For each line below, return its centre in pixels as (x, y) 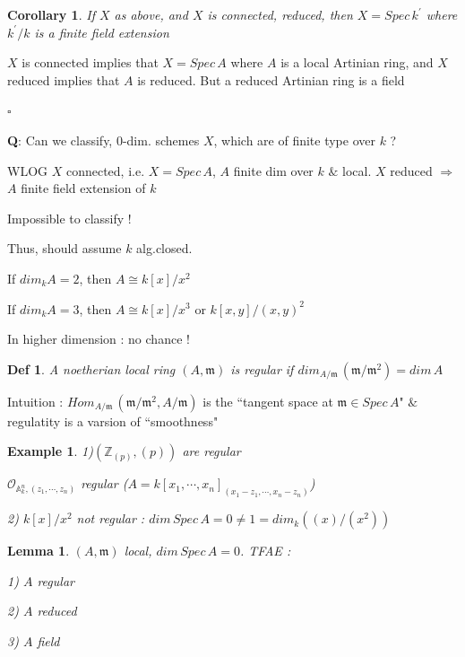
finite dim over (273, 170)
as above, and (151, 14)
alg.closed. (164, 248)
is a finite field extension (102, 32)
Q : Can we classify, (60, 140)
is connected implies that (90, 62)
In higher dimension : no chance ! (99, 339)
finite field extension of (83, 188)
